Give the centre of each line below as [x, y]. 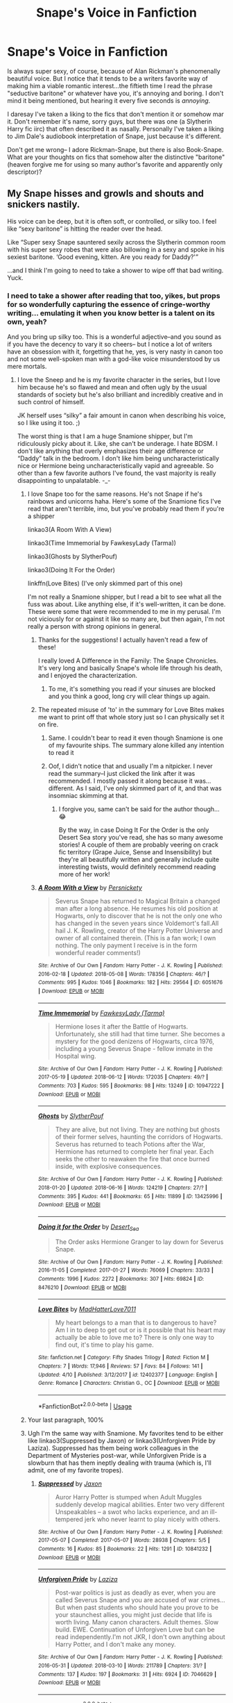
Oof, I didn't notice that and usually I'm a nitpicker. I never [130, 766]
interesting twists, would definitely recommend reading [137, 867]
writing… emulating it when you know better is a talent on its [111, 313]
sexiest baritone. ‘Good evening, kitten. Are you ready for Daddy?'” [103, 257]
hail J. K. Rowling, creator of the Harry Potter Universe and [139, 931]
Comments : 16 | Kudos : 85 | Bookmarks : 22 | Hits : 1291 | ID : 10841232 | [125, 1549]
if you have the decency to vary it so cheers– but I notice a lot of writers [110, 344]
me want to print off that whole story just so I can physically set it [131, 717]
